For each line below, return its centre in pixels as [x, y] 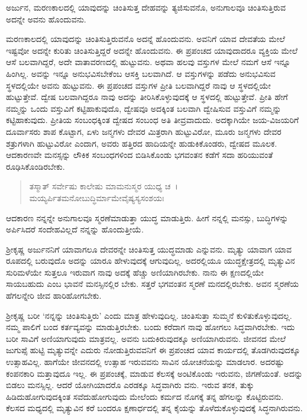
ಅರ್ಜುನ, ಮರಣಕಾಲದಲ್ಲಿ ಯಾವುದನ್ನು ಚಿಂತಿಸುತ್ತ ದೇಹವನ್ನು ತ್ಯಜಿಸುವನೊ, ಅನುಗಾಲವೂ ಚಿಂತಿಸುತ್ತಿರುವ [146, 7]
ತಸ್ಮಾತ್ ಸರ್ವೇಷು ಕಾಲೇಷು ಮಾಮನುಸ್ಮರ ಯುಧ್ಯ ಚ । [104, 186]
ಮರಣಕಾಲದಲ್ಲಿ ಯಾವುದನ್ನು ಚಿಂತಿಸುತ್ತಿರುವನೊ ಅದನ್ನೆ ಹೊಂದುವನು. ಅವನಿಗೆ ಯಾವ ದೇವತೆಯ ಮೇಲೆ [146, 39]
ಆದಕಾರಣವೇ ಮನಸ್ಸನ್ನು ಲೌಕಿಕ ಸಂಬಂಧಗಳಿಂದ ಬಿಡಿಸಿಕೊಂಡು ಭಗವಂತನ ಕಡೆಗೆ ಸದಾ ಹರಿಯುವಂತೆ [140, 155]
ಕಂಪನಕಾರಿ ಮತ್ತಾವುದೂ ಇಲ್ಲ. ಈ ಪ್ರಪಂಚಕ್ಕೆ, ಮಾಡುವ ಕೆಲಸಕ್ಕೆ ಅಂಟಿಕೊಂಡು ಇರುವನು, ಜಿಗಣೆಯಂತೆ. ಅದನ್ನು [154, 373]
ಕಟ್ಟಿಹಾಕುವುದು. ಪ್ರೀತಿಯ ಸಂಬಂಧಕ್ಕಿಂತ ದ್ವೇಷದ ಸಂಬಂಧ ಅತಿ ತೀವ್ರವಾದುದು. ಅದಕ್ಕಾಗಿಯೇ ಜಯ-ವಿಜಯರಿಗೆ [152, 120]
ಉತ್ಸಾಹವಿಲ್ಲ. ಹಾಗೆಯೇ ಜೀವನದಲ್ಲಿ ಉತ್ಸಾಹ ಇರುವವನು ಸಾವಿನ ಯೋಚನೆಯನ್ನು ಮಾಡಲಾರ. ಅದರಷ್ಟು [145, 362]
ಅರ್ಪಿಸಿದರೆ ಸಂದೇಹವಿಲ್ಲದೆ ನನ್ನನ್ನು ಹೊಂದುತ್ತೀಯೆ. [75, 229]
